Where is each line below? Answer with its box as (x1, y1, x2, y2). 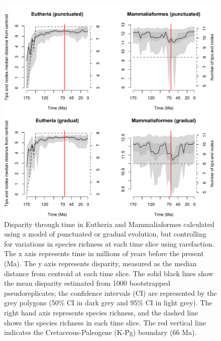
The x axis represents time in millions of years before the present (4, 248, 204, 259)
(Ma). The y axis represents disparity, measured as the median (4, 258, 197, 268)
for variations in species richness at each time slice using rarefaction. (4, 238, 214, 249)
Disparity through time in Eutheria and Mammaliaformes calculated (4, 218, 214, 229)
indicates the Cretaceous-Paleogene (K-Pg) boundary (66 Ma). (4, 327, 197, 337)
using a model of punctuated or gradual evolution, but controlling (4, 229, 206, 239)
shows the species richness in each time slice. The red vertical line (4, 317, 206, 327)
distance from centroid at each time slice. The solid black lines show (4, 268, 213, 278)
